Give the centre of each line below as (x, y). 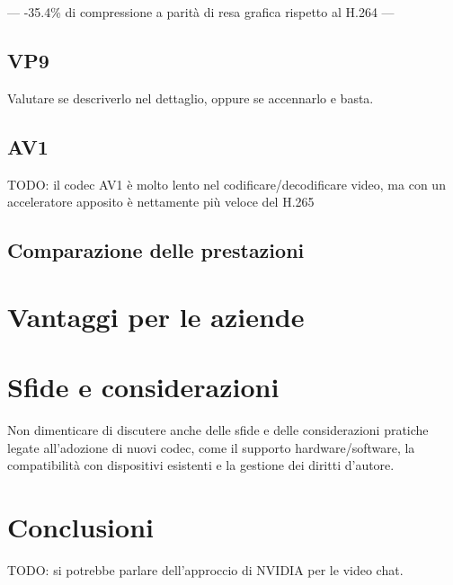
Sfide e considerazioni (143, 387)
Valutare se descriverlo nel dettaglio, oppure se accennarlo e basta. (191, 97)
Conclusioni (80, 527)
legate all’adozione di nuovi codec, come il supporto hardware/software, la (211, 447)
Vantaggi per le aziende (156, 316)
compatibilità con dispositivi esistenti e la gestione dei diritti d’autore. (201, 465)
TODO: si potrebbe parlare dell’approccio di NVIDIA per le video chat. (205, 569)
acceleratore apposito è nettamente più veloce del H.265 (161, 202)
